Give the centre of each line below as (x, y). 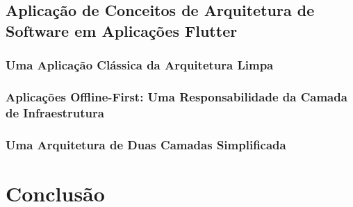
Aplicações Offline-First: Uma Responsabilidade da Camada (176, 96)
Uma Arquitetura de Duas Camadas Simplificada (146, 144)
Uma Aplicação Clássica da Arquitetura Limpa (140, 65)
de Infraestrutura (55, 112)
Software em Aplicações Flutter (122, 30)
